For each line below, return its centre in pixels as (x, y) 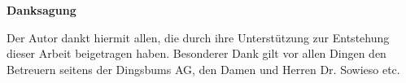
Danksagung (41, 10)
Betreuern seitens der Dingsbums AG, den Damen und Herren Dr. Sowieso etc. (203, 69)
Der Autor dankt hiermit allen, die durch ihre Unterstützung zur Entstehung (198, 37)
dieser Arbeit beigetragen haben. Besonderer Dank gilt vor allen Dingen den (196, 53)
